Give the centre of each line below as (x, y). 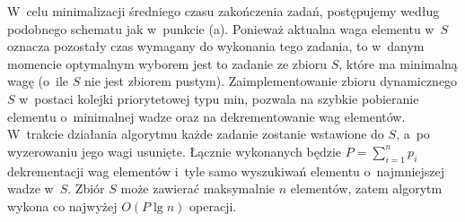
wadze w (31, 188)
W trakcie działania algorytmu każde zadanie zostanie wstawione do (196, 134)
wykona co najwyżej (62, 205)
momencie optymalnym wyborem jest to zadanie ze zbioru (167, 63)
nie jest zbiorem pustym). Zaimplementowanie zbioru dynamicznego (271, 81)
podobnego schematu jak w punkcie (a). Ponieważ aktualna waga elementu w (221, 28)
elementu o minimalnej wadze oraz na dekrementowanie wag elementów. (206, 116)
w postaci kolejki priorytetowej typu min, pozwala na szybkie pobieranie (219, 98)
